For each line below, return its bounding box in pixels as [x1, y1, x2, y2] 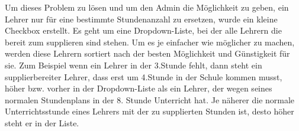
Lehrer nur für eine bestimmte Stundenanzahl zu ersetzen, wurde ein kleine [5, 12, 278, 25]
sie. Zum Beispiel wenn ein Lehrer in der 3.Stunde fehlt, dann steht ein [5, 58, 262, 71]
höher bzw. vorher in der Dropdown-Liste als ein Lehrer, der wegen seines [5, 82, 272, 94]
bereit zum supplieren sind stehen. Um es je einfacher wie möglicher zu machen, [5, 35, 295, 48]
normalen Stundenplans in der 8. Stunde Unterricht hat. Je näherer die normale [5, 93, 295, 106]
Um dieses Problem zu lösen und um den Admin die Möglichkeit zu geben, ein [5, 1, 289, 13]
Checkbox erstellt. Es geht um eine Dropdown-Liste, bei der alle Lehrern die [5, 24, 282, 37]
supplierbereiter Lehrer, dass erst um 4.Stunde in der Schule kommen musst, [5, 70, 282, 83]
